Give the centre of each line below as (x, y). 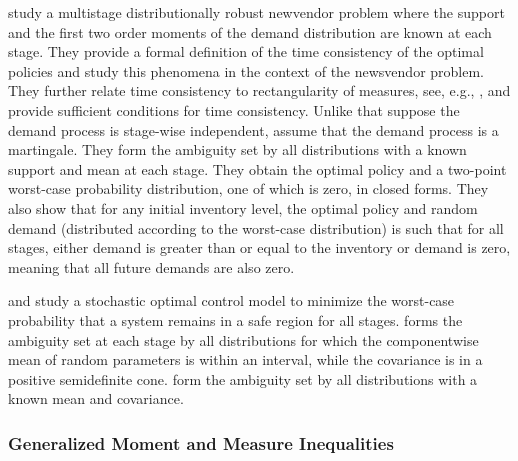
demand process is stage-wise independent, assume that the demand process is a (253, 129)
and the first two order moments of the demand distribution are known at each (250, 31)
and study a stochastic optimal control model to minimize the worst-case (231, 300)
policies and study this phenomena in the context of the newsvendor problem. (246, 70)
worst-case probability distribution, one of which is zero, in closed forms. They (248, 188)
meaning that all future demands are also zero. (151, 266)
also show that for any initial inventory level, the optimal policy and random (243, 207)
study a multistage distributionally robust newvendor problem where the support (256, 12)
